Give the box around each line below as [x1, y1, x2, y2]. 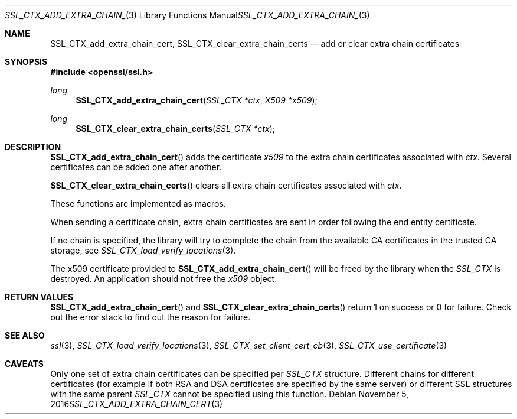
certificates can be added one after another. [50, 162, 222, 172]
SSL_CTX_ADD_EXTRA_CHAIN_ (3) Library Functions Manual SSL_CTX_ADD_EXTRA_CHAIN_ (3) [5, 10, 370, 20]
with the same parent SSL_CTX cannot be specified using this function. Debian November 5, [50, 389, 409, 399]
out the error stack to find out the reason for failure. [50, 312, 251, 322]
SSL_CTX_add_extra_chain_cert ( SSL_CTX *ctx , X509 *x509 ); [76, 95, 318, 105]
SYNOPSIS [5, 57, 48, 67]
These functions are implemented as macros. [50, 199, 226, 209]
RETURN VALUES [5, 292, 74, 302]
